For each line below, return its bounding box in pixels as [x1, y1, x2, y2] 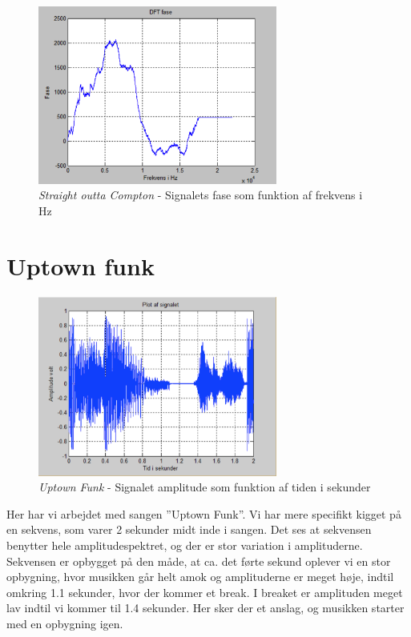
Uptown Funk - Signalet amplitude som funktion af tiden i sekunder [38, 479, 371, 495]
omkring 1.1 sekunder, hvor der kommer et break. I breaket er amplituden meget [6, 583, 403, 600]
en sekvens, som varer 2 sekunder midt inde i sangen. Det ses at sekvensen [6, 521, 372, 538]
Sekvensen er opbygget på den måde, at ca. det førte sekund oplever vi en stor [6, 552, 391, 569]
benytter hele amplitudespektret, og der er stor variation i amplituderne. [6, 536, 363, 553]
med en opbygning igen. [6, 615, 123, 631]
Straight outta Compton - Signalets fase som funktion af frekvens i [38, 186, 363, 203]
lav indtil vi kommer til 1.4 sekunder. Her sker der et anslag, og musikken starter [6, 599, 405, 616]
